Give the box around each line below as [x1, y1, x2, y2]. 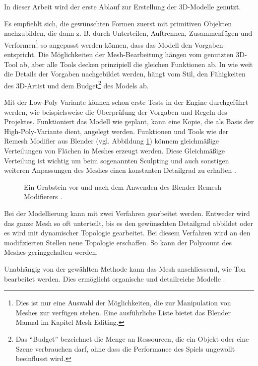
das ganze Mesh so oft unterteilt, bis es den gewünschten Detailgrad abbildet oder [4, 218, 254, 228]
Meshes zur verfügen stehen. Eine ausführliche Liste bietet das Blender [15, 307, 231, 317]
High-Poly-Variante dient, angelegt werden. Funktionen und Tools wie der [4, 126, 229, 136]
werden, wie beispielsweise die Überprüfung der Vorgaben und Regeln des [4, 106, 227, 117]
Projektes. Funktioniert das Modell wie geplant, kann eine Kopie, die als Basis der [4, 116, 254, 127]
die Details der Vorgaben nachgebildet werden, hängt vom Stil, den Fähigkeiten [4, 69, 246, 79]
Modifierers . [24, 191, 63, 202]
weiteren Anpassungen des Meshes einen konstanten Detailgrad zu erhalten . [4, 165, 236, 175]
